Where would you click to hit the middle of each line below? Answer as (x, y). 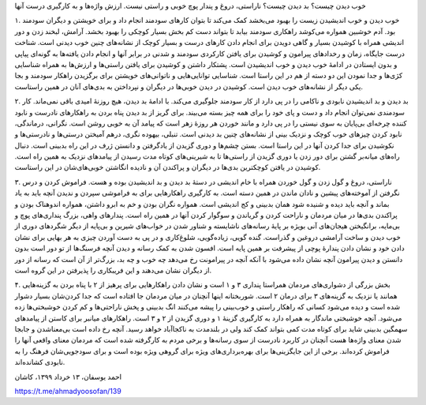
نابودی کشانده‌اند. (40, 362)
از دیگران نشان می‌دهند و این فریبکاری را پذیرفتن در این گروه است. (113, 270)
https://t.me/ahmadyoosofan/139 (68, 391)
